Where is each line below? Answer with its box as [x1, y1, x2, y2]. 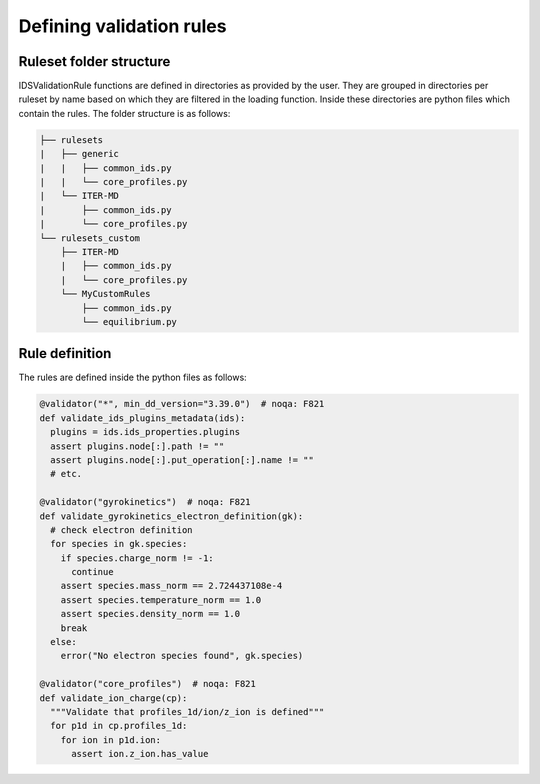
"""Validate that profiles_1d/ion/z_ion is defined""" [50, 706, 325, 717]
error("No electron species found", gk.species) [60, 650, 304, 662]
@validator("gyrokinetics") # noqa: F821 [39, 496, 251, 508]
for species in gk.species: [50, 538, 188, 550]
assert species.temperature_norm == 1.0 [60, 594, 262, 605]
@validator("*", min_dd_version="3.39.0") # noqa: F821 [39, 398, 325, 410]
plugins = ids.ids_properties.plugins [50, 426, 240, 438]
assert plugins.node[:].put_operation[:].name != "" [50, 454, 314, 465]
